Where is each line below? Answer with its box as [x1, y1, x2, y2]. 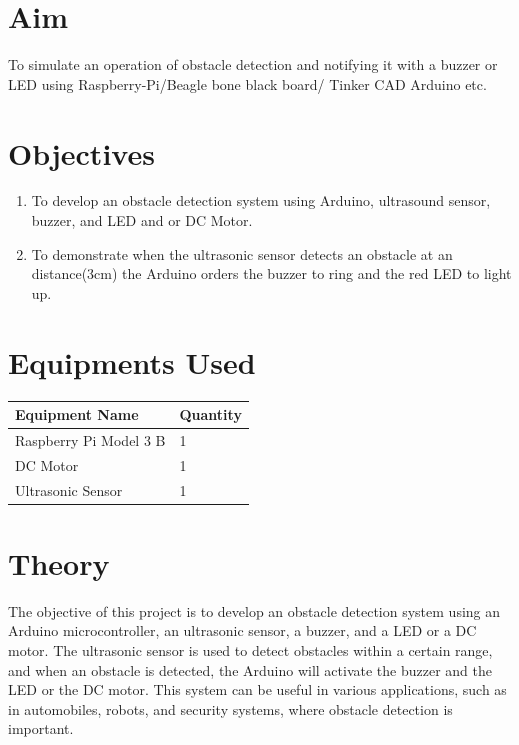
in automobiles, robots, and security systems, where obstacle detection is [8, 698, 453, 719]
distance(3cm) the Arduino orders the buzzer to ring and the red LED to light [31, 263, 512, 284]
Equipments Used [8, 341, 256, 382]
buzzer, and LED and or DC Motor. [31, 210, 253, 231]
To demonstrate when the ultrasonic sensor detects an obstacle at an [31, 243, 453, 264]
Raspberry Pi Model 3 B [15, 429, 166, 450]
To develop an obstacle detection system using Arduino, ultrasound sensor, [31, 190, 491, 211]
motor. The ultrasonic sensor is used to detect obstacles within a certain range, [8, 639, 493, 660]
